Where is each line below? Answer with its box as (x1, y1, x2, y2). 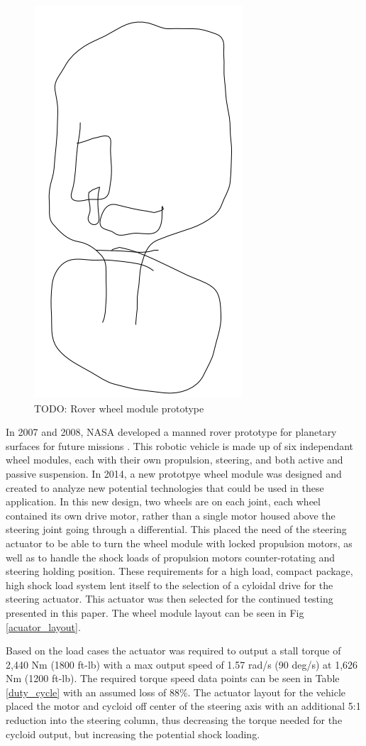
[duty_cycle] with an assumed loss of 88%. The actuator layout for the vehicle (6, 684, 346, 699)
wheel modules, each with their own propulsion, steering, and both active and (6, 452, 343, 467)
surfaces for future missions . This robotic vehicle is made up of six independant (6, 438, 354, 453)
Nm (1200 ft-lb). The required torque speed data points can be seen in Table (6, 671, 340, 686)
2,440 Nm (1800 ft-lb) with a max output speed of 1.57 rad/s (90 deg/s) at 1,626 (6, 657, 358, 671)
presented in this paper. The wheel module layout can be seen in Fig (6, 605, 304, 620)
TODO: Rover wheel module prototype (34, 400, 204, 415)
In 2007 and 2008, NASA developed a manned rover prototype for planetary (6, 424, 337, 439)
